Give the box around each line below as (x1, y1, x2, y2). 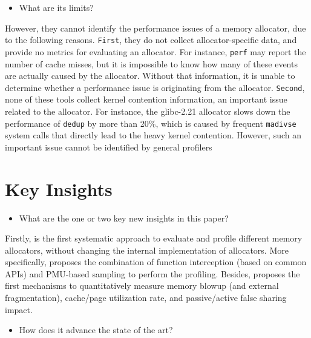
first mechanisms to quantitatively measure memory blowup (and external (5, 279, 279, 292)
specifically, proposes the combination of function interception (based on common (5, 255, 307, 268)
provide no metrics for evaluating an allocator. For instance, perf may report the (5, 45, 306, 58)
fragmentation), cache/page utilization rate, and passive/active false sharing (5, 291, 287, 304)
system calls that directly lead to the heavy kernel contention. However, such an (5, 129, 301, 141)
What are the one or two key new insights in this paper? (19, 211, 229, 224)
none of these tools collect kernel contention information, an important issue (5, 93, 287, 106)
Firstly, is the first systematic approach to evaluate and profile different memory (5, 232, 303, 245)
